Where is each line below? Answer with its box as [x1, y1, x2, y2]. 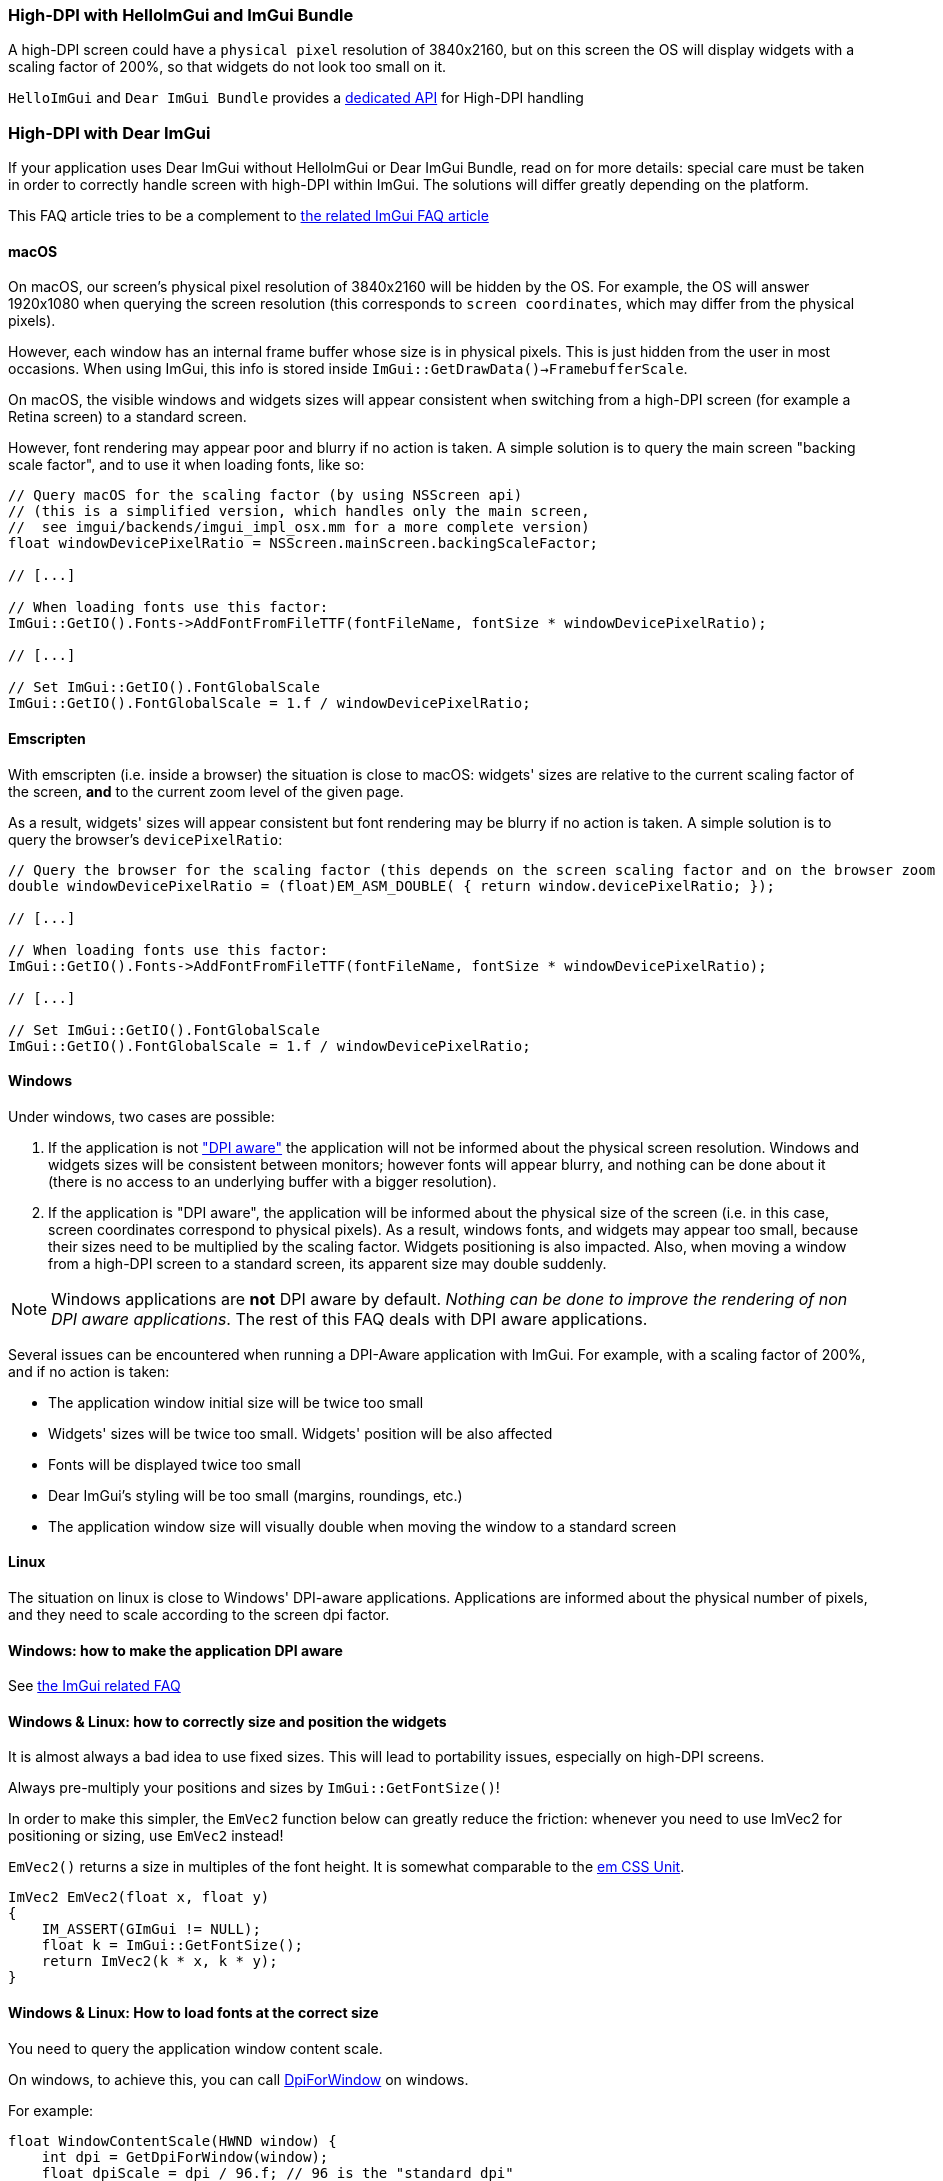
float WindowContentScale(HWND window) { [8, 2132, 337, 2149]
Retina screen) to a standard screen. [8, 408, 247, 426]
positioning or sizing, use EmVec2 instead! [8, 1827, 284, 1845]
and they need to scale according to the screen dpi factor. [8, 1606, 390, 1623]
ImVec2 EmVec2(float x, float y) [8, 1889, 270, 1906]
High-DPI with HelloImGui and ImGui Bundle [8, 5, 354, 25]
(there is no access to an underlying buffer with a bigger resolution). [48, 1172, 497, 1190]
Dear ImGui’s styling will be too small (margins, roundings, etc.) [48, 1486, 463, 1504]
